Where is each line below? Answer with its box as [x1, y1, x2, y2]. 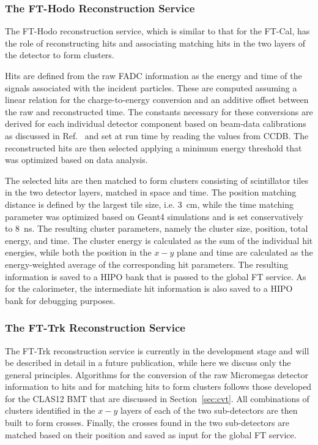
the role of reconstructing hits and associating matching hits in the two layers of [5, 36, 305, 49]
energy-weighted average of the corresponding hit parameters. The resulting [5, 257, 289, 270]
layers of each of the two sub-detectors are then [120, 404, 298, 417]
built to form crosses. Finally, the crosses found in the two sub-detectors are [5, 416, 289, 429]
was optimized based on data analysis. [5, 153, 148, 166]
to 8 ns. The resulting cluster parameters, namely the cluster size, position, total [5, 222, 308, 235]
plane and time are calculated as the [177, 246, 313, 259]
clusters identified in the [5, 404, 95, 417]
